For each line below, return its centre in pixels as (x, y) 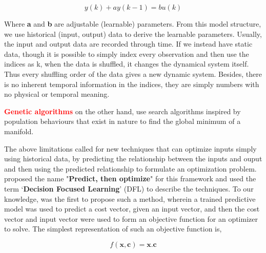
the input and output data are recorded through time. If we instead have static (128, 44)
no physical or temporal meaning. (57, 94)
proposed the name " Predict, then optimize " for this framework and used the (130, 178)
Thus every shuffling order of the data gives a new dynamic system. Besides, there (133, 73)
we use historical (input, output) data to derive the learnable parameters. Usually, (133, 34)
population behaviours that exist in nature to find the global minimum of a (122, 121)
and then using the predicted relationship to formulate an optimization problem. (130, 168)
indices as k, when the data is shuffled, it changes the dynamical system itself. (127, 64)
